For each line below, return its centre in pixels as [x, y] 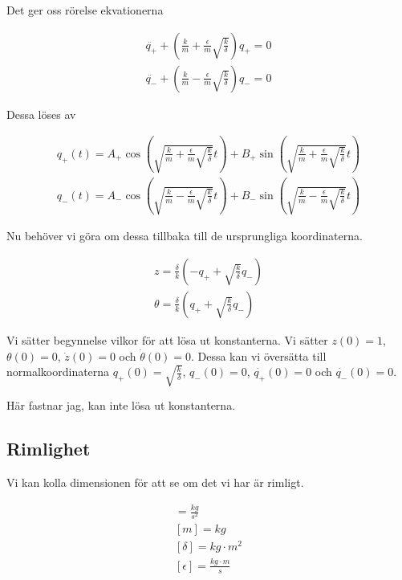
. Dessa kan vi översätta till [258, 355]
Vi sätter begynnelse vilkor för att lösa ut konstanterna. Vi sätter [167, 339]
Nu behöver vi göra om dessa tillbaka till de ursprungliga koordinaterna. [185, 236]
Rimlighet [49, 449]
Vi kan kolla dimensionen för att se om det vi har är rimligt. [155, 482]
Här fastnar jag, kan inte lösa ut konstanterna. [121, 405]
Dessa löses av [41, 114]
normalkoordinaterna [58, 372]
